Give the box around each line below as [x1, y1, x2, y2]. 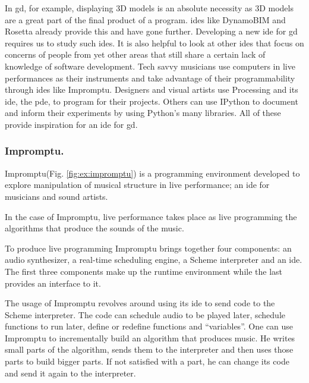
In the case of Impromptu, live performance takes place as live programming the [5, 210, 297, 222]
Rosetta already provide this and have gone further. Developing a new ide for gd [5, 25, 298, 37]
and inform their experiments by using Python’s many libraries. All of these [5, 106, 281, 119]
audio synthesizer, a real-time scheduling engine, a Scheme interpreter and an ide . [5, 253, 302, 266]
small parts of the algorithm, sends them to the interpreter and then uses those [5, 343, 294, 356]
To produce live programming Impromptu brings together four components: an [5, 241, 292, 254]
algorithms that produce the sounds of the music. [5, 222, 184, 234]
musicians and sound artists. [5, 190, 108, 202]
